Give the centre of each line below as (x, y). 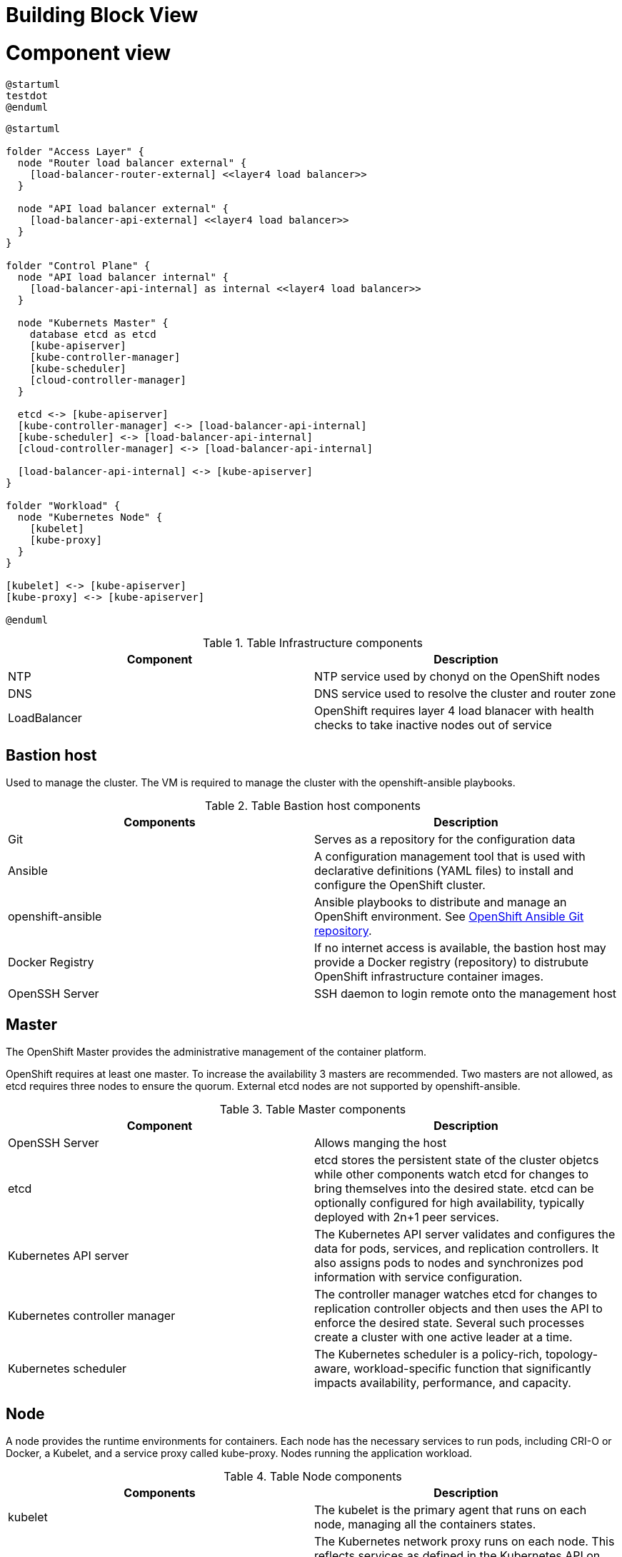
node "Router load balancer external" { (132, 162)
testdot (27, 95)
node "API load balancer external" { (123, 208)
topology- (571, 1355)
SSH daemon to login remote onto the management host (466, 994)
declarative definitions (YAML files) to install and (444, 871)
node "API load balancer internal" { (123, 277)
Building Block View (102, 15)
